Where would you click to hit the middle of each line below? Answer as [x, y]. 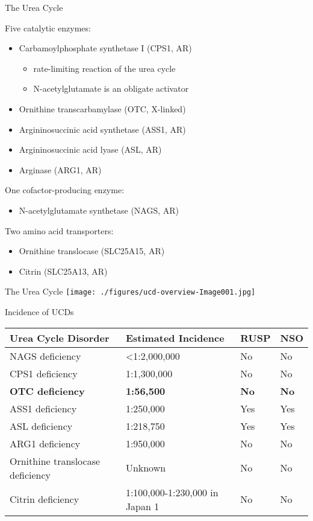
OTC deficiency [47, 391]
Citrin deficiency [45, 499]
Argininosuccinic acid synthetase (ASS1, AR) [102, 129]
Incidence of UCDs [39, 311]
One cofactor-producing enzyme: [65, 190]
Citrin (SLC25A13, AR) [63, 271]
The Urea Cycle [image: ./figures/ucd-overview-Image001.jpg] [130, 291]
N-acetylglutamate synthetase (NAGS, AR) [99, 210]
